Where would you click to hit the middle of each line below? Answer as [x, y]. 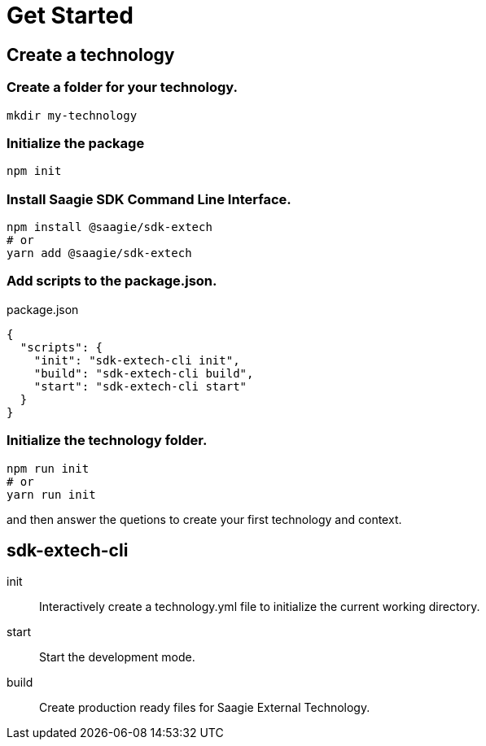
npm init [34, 171]
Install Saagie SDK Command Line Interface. [149, 199]
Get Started [70, 15]
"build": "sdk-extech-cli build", [144, 373]
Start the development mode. [117, 657]
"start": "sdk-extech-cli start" [140, 386]
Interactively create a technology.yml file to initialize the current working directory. [260, 607]
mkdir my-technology [72, 115]
